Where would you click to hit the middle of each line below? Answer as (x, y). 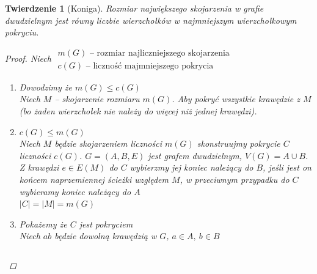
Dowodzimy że (46, 87)
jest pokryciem (106, 224)
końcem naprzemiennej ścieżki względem (94, 179)
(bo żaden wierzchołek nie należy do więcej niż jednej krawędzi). (138, 111)
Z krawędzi (39, 167)
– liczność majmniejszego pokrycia (150, 66)
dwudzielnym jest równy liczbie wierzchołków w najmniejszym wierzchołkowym (151, 20)
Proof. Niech (28, 58)
